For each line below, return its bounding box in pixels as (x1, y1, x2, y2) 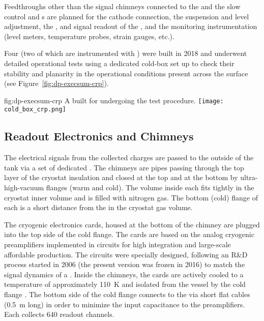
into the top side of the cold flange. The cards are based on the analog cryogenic (4, 229, 254, 240)
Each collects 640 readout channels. (4, 309, 114, 319)
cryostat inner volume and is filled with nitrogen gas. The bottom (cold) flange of (4, 192, 258, 202)
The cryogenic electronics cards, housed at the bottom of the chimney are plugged (4, 219, 260, 229)
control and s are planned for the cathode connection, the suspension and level (4, 11, 249, 21)
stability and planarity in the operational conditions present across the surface (4, 68, 248, 78)
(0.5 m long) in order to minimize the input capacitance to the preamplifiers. (4, 299, 245, 309)
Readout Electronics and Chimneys (4, 128, 194, 144)
